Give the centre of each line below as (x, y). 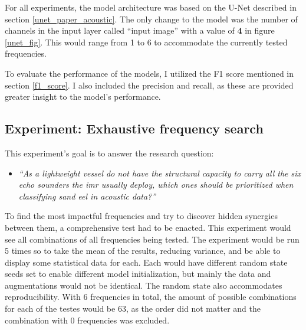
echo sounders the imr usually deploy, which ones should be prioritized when (156, 184)
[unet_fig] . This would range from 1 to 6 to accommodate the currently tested (146, 42)
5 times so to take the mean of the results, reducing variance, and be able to (143, 251)
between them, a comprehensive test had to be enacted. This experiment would (148, 227)
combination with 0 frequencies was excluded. (87, 320)
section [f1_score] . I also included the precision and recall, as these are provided (149, 85)
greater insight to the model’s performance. (83, 97)
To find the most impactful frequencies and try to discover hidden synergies (141, 216)
